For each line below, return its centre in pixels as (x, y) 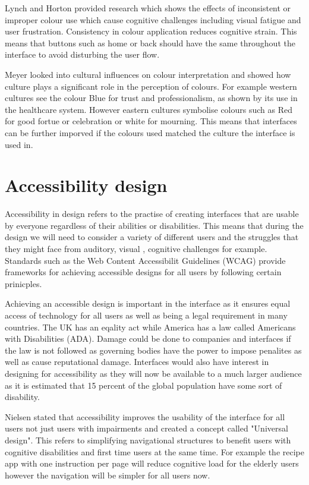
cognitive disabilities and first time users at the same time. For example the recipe (154, 451)
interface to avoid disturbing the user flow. (82, 54)
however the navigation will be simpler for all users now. (108, 475)
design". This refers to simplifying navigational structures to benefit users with (148, 440)
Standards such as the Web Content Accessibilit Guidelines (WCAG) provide (145, 260)
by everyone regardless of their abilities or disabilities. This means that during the (154, 225)
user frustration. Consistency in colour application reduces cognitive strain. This (151, 31)
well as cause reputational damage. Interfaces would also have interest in (137, 362)
